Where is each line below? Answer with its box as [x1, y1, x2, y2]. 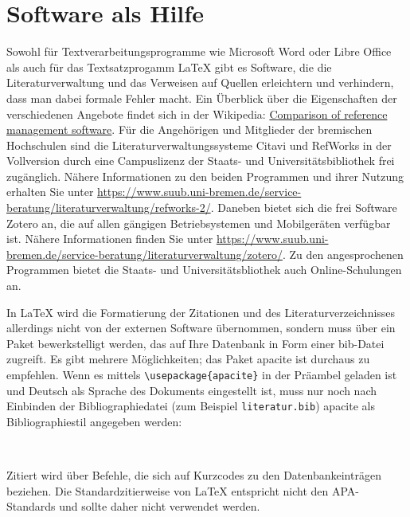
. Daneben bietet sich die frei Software [210, 199, 397, 216]
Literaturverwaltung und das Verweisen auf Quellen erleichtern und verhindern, [6, 74, 394, 91]
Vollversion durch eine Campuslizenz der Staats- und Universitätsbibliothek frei [6, 152, 395, 169]
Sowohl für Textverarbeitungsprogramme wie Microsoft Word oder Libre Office [6, 43, 392, 60]
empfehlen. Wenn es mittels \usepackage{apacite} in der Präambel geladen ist [6, 366, 397, 382]
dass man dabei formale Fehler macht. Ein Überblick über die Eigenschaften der [6, 89, 397, 106]
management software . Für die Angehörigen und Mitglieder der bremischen [6, 121, 373, 138]
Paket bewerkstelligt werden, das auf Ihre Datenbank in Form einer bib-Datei [6, 335, 385, 351]
